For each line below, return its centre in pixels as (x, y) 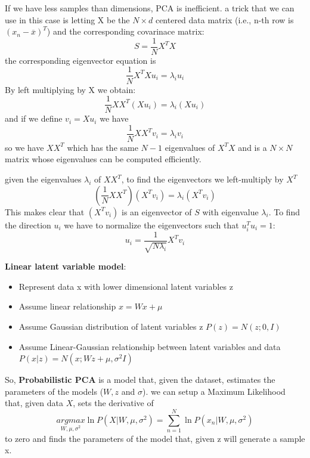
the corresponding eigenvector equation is (80, 60)
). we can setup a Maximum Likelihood (214, 391)
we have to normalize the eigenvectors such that (151, 225)
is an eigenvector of (157, 211)
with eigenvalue (230, 211)
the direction (28, 225)
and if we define (34, 118)
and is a (252, 147)
